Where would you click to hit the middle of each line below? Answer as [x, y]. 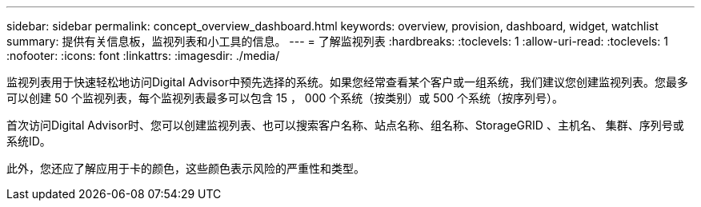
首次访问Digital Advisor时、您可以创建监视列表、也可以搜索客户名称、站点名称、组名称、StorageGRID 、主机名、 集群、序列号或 [345, 125]
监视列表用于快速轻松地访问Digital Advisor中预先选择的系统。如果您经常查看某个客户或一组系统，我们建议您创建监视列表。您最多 [347, 82]
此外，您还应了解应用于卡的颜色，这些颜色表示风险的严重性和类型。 [186, 168]
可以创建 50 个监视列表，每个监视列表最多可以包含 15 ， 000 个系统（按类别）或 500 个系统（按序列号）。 [285, 98]
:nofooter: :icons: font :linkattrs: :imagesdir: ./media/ [143, 56]
